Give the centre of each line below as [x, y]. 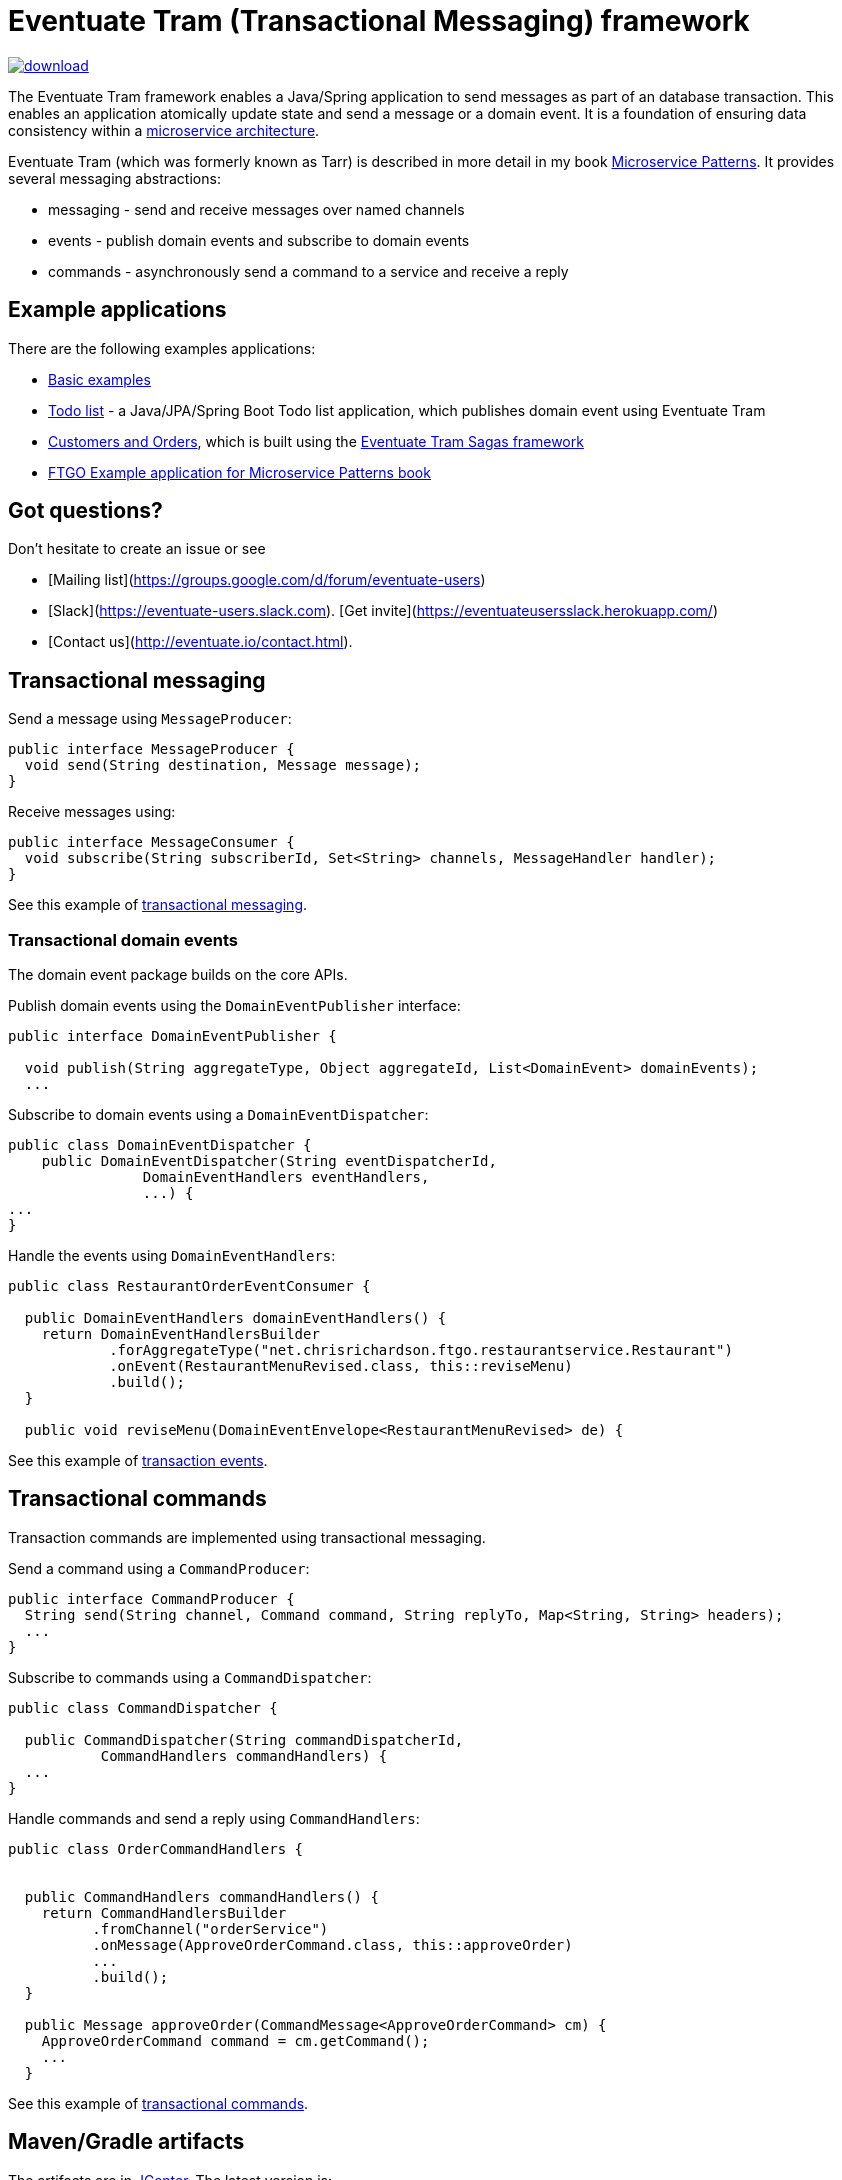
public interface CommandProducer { [151, 1598]
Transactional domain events [123, 939]
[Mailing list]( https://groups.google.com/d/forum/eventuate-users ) [267, 580]
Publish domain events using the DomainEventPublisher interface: [234, 1006]
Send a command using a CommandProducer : [159, 1568]
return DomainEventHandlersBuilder [180, 1334]
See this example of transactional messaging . [158, 905]
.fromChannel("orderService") [210, 1928]
